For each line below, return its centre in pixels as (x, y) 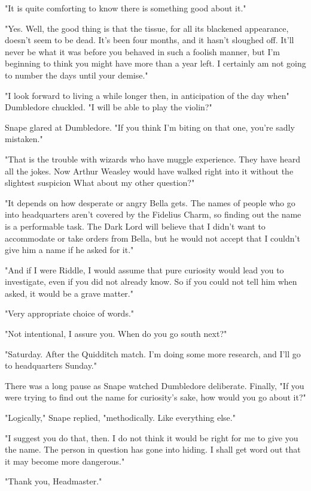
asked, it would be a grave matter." (69, 293)
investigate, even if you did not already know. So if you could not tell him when (151, 281)
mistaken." (24, 139)
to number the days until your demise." (77, 75)
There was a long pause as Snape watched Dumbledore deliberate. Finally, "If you (155, 385)
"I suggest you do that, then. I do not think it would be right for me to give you (152, 437)
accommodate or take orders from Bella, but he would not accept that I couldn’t (153, 238)
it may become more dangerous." (65, 461)
